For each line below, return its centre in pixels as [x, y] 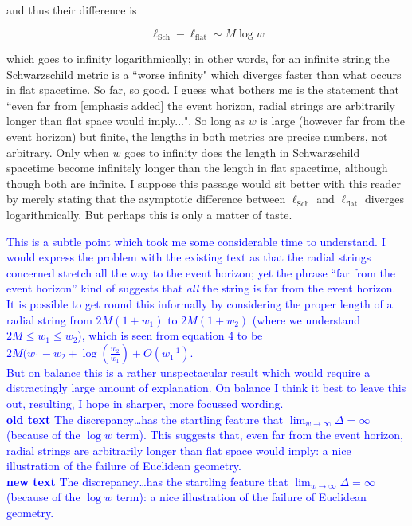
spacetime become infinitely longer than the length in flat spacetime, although [197, 168]
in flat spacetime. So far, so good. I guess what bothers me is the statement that [203, 90]
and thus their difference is [72, 10]
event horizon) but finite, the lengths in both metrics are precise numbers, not [197, 137]
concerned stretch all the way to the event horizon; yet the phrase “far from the [201, 272]
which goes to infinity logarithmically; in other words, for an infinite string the [198, 59]
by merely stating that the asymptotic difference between [146, 199]
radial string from [49, 319]
